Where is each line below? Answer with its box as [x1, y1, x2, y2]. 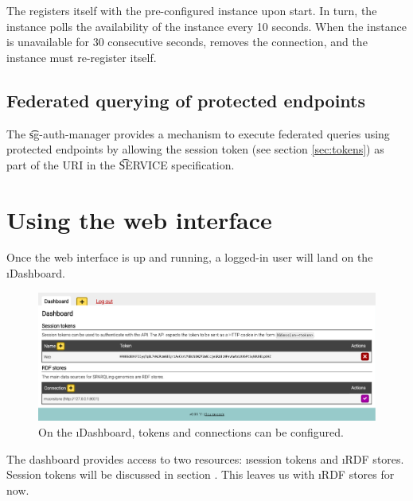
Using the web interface [6, 203, 272, 235]
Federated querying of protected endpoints [6, 87, 365, 112]
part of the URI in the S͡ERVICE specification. [6, 156, 235, 173]
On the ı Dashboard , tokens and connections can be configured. [38, 423, 344, 440]
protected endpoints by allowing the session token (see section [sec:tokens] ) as [6, 141, 384, 157]
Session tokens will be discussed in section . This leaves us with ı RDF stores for [6, 466, 395, 483]
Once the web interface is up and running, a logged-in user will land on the [6, 249, 373, 266]
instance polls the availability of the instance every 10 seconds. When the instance [6, 17, 407, 34]
